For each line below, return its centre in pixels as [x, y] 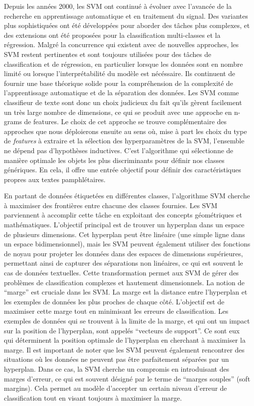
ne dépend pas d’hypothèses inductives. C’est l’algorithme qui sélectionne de [119, 150]
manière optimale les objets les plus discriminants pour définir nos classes [114, 160]
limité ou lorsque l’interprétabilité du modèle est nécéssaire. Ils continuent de [120, 73]
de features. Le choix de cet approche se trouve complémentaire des [126, 122]
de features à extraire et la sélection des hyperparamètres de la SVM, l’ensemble [124, 141]
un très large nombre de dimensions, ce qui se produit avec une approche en [118, 112]
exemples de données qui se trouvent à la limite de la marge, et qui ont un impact [127, 321]
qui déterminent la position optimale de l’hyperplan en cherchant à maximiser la [125, 340]
